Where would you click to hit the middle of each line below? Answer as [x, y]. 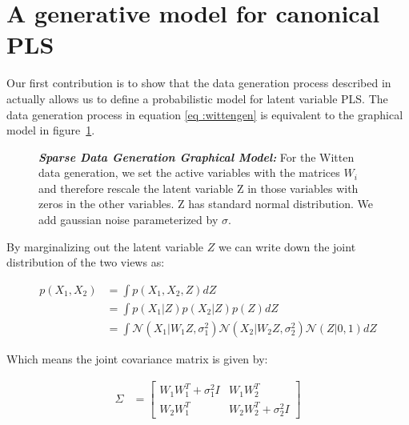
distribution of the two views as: [86, 262]
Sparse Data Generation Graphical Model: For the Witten [196, 156]
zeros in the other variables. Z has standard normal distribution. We [206, 204]
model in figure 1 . [51, 130]
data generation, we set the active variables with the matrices [189, 172]
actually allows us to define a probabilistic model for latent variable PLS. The [197, 98]
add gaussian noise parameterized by [128, 220]
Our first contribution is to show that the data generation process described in [199, 83]
